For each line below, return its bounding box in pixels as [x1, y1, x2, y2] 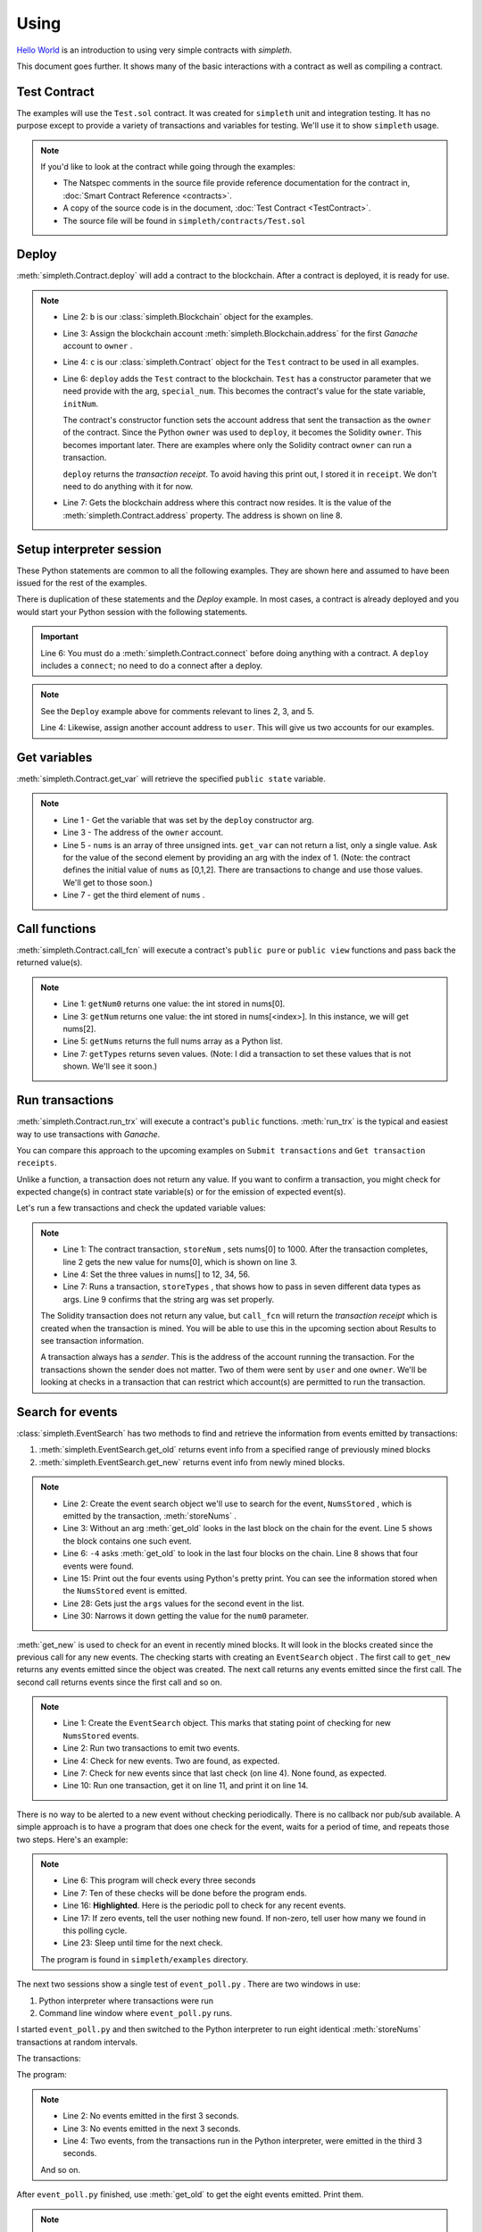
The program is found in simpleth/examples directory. [40, 1953, 249, 1964]
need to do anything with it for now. [62, 480, 194, 491]
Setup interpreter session [16, 541, 162, 557]
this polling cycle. [62, 1925, 128, 1936]
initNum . [62, 398, 99, 409]
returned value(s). [16, 957, 83, 968]
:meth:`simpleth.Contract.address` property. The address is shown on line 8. [62, 510, 343, 521]
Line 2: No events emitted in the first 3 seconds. [62, 2111, 240, 2121]
